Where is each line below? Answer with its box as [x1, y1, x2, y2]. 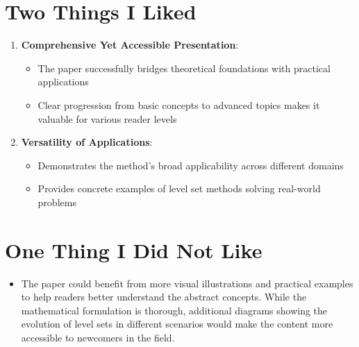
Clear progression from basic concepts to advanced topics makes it [37, 97, 320, 112]
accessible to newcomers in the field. [21, 330, 175, 344]
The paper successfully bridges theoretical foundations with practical [37, 60, 331, 75]
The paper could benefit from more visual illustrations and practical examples [21, 276, 353, 290]
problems [37, 194, 76, 209]
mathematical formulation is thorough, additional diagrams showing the [21, 303, 328, 317]
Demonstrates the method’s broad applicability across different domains [37, 158, 344, 172]
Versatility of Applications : [21, 135, 153, 149]
